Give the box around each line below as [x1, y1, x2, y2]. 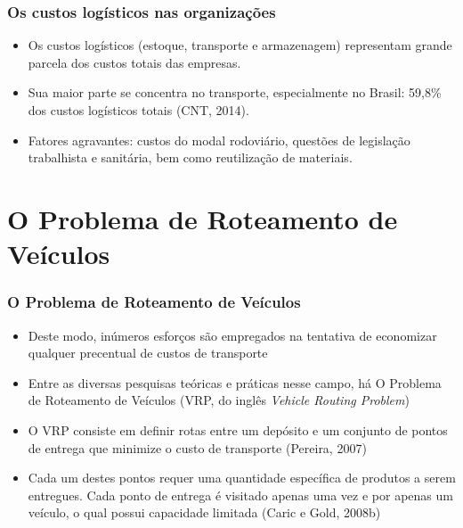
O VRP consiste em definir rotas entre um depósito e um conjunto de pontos [28, 420, 448, 439]
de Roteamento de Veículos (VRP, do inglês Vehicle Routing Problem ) [28, 391, 410, 409]
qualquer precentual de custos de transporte [28, 343, 268, 362]
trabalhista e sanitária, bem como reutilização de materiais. [28, 148, 353, 167]
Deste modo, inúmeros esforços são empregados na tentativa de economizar [28, 326, 437, 344]
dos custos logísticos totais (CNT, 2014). [28, 101, 249, 119]
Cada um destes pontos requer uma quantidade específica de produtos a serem [28, 468, 456, 487]
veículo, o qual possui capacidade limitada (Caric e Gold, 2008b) [28, 503, 381, 522]
